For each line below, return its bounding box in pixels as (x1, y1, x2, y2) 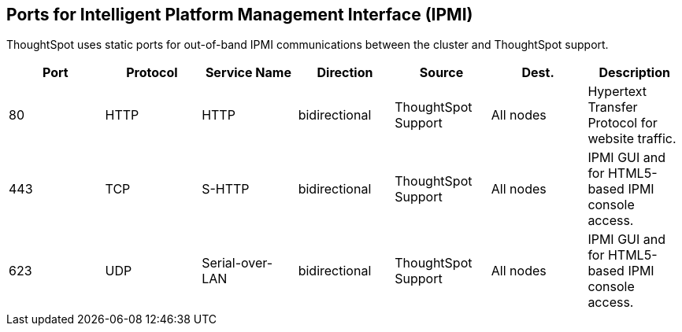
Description (599, 65, 670, 81)
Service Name (205, 65, 291, 81)
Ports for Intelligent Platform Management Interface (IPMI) (6, 5, 473, 24)
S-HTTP (202, 181, 250, 197)
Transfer (587, 99, 638, 116)
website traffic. (587, 131, 676, 147)
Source (419, 65, 464, 81)
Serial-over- (202, 255, 273, 271)
